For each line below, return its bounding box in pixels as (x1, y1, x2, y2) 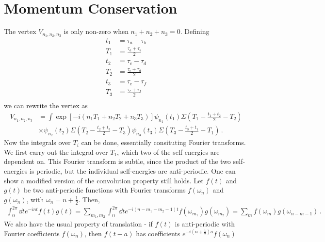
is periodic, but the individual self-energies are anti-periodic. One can (29, 166, 236, 176)
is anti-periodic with (175, 219, 235, 229)
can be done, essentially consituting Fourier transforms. (81, 137, 246, 147)
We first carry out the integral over (4, 146, 108, 157)
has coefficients (136, 228, 180, 238)
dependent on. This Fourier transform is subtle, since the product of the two (4, 156, 231, 166)
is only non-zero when (64, 26, 129, 36)
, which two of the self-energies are (117, 146, 220, 157)
